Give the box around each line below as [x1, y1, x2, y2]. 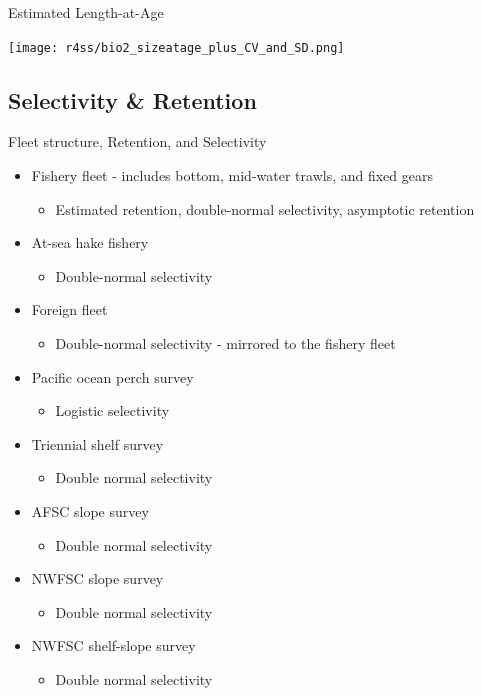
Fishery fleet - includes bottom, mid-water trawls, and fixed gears [31, 165, 433, 186]
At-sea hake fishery [31, 232, 149, 253]
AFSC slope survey [31, 500, 149, 521]
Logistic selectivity [55, 400, 170, 421]
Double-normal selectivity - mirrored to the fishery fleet [55, 333, 396, 354]
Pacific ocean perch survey [31, 366, 194, 387]
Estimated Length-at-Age [8, 2, 164, 22]
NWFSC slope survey [31, 568, 164, 589]
